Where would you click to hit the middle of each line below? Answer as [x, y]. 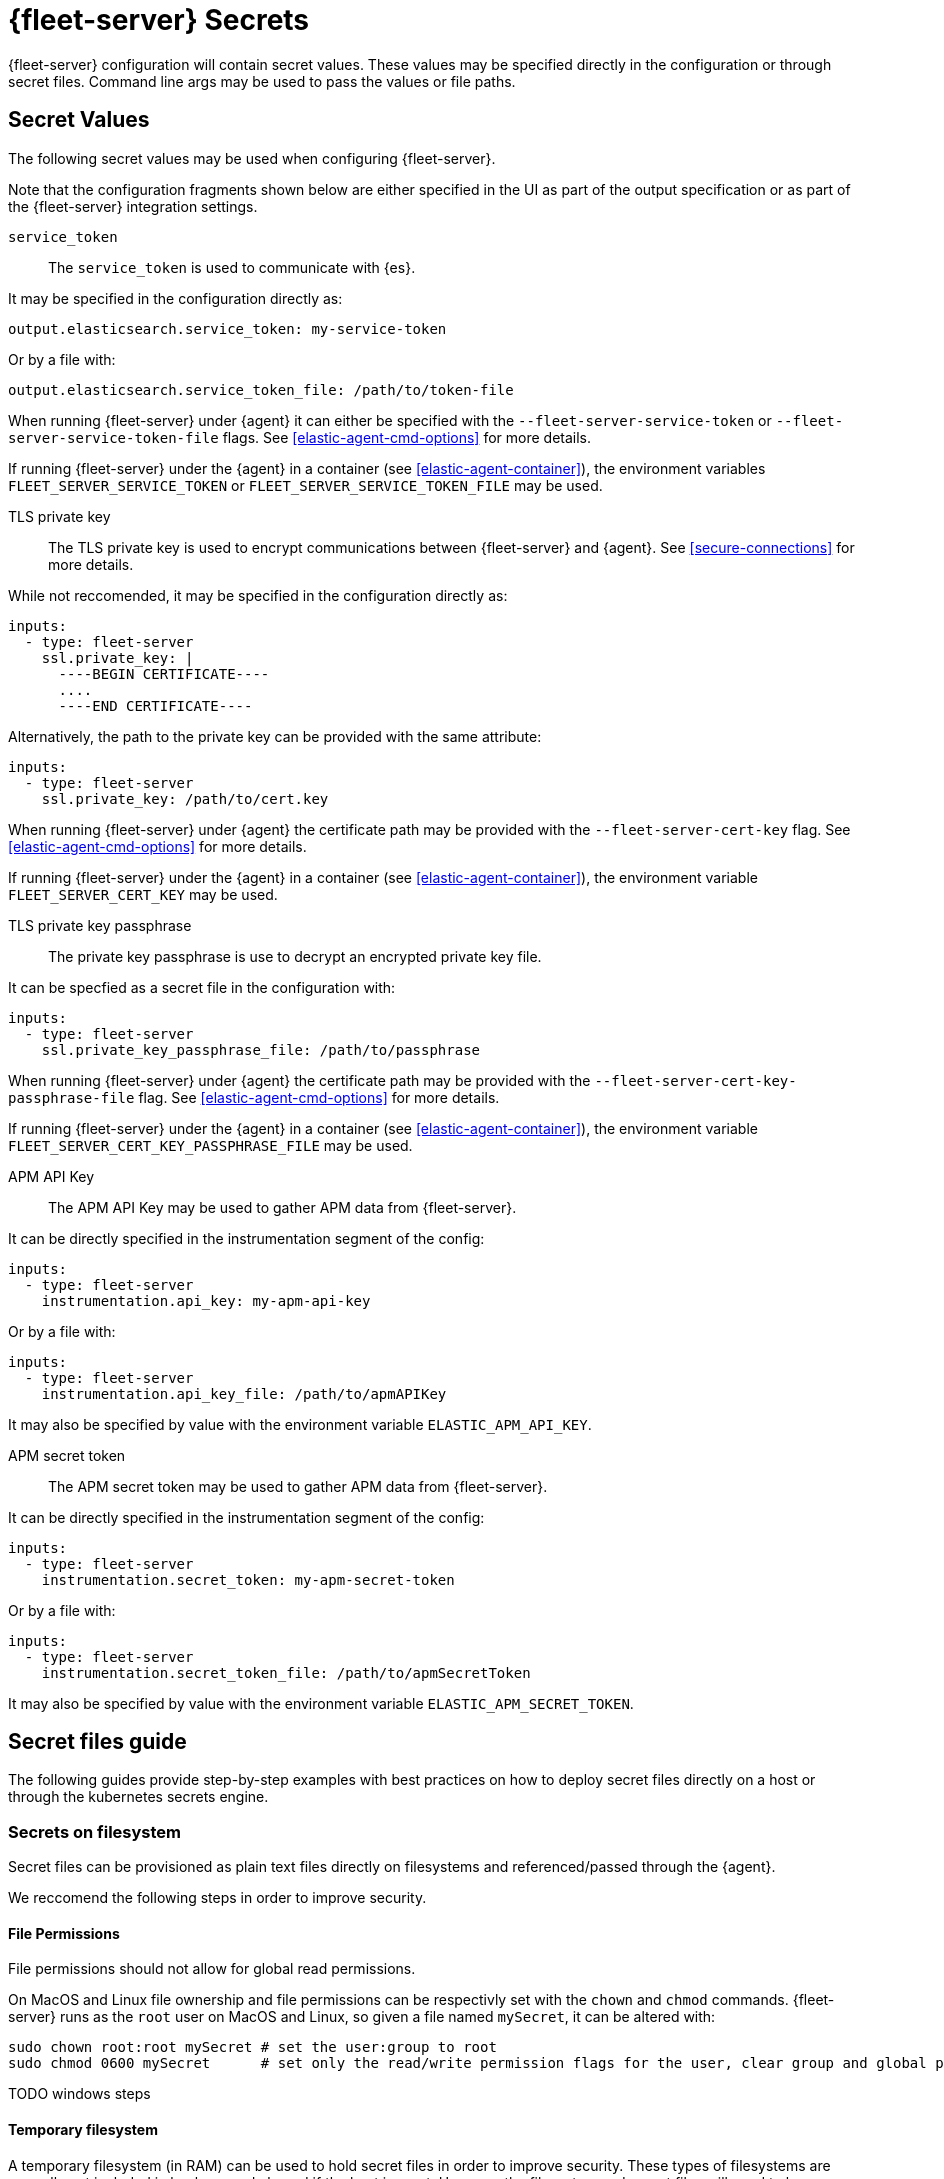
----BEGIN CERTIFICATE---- [164, 673]
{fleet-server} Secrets [159, 20]
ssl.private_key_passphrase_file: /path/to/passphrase [261, 1049]
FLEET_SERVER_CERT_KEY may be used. [143, 894]
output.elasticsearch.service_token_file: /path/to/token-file [261, 389]
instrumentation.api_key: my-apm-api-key [206, 1300]
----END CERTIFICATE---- [155, 705]
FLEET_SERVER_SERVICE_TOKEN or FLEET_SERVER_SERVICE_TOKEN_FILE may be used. [305, 485]
